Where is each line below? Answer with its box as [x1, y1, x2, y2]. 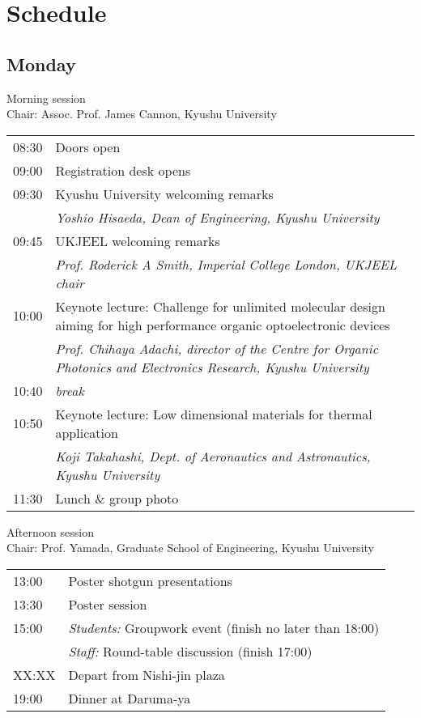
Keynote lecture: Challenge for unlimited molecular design [55, 296, 385, 316]
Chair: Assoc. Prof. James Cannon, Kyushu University [6, 105, 277, 122]
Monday [6, 51, 76, 76]
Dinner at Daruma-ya [68, 688, 191, 707]
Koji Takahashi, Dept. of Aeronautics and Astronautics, [55, 446, 371, 465]
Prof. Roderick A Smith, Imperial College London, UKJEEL [55, 254, 397, 274]
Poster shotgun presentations [68, 571, 232, 590]
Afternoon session [6, 523, 94, 540]
